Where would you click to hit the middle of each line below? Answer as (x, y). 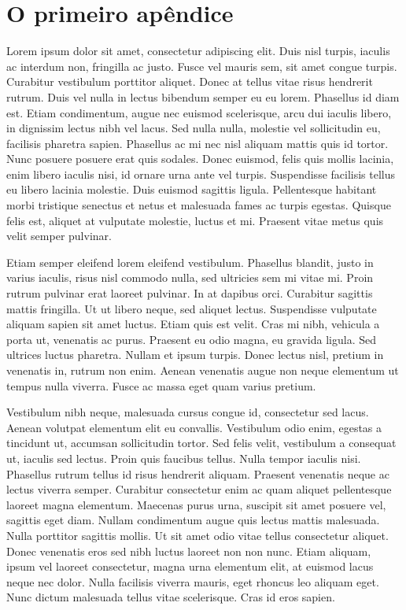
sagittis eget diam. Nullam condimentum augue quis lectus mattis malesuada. (193, 520)
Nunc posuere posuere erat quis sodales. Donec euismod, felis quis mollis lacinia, (200, 159)
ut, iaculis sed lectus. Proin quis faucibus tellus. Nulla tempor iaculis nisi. (184, 458)
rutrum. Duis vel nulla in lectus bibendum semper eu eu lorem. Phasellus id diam (203, 96)
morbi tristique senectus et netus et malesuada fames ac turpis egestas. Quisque (199, 205)
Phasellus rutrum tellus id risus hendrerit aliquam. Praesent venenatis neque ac (198, 473)
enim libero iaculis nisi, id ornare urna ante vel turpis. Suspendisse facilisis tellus (201, 174)
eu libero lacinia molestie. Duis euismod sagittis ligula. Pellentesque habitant (192, 189)
